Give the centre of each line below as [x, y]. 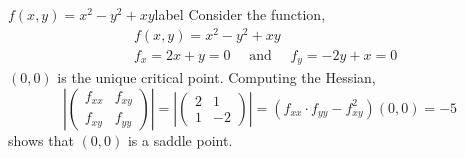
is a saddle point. [180, 139]
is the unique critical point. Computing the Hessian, [216, 77]
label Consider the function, [240, 14]
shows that [41, 139]
